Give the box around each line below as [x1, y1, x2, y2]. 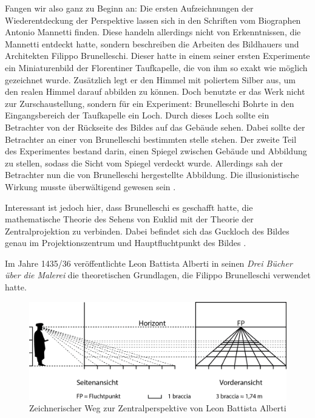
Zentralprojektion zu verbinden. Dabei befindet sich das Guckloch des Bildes [5, 224, 290, 237]
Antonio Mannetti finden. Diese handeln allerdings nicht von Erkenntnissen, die [5, 26, 301, 38]
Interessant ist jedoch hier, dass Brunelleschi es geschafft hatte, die [5, 200, 253, 213]
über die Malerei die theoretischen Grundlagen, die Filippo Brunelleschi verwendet [5, 269, 311, 281]
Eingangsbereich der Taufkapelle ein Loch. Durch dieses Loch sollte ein [5, 109, 269, 122]
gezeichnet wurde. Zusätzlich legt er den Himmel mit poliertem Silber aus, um [5, 73, 296, 86]
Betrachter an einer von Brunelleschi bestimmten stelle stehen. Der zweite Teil [5, 132, 297, 145]
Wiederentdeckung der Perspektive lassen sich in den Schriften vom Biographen [5, 13, 301, 26]
